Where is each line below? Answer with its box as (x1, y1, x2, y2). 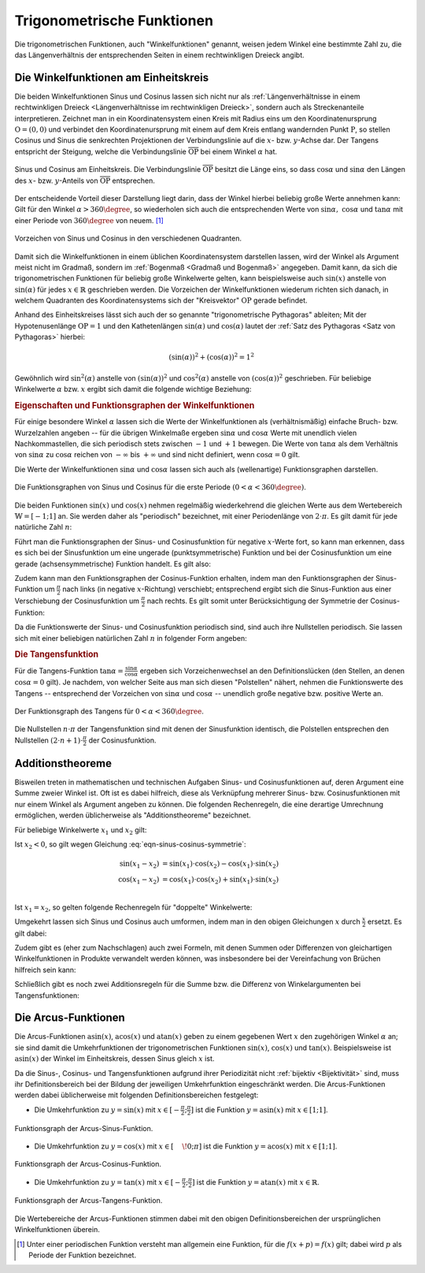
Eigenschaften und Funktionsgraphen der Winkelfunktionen (14, 400, 255, 411)
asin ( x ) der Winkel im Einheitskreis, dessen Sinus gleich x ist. (14, 1054, 215, 1063)
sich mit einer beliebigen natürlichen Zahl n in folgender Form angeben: (14, 633, 247, 642)
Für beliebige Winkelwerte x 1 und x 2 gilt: (14, 824, 147, 836)
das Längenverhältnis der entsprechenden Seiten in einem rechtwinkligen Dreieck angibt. (14, 50, 305, 59)
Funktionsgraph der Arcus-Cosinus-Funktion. (14, 1159, 161, 1169)
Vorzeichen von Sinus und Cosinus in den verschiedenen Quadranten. (14, 233, 242, 244)
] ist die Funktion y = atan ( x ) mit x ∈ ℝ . (191, 1177, 320, 1186)
